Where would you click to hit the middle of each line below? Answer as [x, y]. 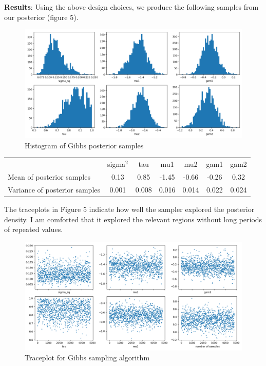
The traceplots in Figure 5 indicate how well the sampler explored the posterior [129, 209]
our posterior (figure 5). [41, 17]
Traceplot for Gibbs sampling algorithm [87, 358]
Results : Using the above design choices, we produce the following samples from [131, 7]
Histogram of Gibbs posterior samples [84, 145]
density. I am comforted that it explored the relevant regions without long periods [133, 219]
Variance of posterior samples [54, 189]
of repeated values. [34, 229]
